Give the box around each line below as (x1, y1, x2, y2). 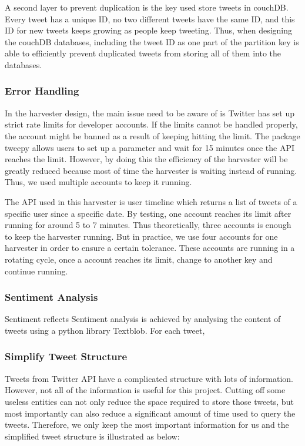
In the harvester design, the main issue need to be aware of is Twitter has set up (5, 106, 294, 119)
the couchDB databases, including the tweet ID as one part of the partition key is (5, 35, 299, 48)
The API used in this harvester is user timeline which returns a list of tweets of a (5, 195, 297, 207)
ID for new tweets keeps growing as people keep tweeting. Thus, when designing (5, 24, 293, 36)
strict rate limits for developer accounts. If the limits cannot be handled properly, (5, 118, 298, 130)
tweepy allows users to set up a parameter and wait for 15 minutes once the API (5, 141, 294, 153)
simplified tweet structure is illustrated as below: (5, 430, 180, 442)
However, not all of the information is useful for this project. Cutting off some (5, 384, 286, 396)
